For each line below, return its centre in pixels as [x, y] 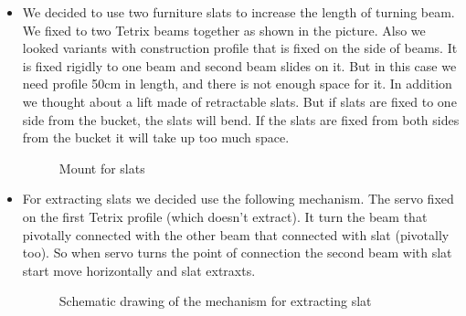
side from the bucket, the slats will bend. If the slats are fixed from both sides [241, 119]
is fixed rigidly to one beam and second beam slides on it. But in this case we [239, 65]
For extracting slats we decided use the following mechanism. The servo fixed [238, 199]
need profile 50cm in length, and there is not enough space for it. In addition [237, 84]
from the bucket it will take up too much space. [156, 137]
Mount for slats [102, 168]
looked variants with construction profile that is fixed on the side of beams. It [240, 48]
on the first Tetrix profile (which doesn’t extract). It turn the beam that [225, 216]
